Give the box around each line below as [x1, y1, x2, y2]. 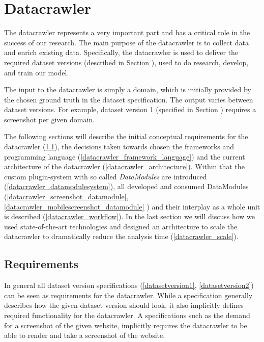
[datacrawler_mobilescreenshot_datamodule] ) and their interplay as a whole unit [4, 201, 260, 212]
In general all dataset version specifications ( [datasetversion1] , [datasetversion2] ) [4, 280, 254, 291]
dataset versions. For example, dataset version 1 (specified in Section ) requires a [4, 104, 256, 115]
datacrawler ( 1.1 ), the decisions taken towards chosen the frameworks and [4, 141, 234, 152]
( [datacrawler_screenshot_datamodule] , [4, 191, 129, 202]
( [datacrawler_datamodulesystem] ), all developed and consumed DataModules [4, 181, 249, 192]
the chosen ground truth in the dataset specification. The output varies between [4, 94, 253, 104]
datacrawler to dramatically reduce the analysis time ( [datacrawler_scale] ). [4, 231, 239, 242]
